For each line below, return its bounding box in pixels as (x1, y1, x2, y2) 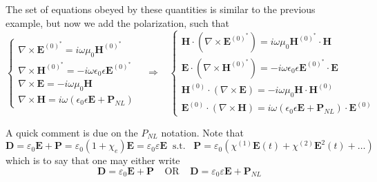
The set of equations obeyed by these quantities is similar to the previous (6, 2, 316, 16)
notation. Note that (161, 125, 244, 139)
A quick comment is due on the (6, 125, 138, 139)
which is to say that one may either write (6, 153, 180, 168)
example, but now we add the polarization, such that (6, 15, 230, 30)
